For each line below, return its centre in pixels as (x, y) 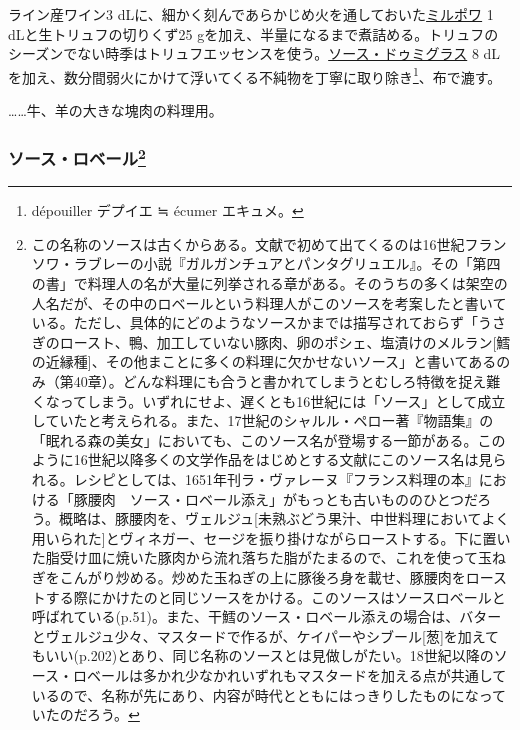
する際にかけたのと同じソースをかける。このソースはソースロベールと (275, 596)
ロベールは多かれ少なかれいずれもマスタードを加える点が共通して (290, 674)
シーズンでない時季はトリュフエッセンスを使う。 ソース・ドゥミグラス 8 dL (254, 53)
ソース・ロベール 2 (77, 156)
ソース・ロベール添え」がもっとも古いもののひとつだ (303, 498)
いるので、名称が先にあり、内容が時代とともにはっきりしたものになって (268, 694)
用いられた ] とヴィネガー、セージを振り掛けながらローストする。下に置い (271, 537)
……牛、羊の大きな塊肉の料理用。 (115, 110)
